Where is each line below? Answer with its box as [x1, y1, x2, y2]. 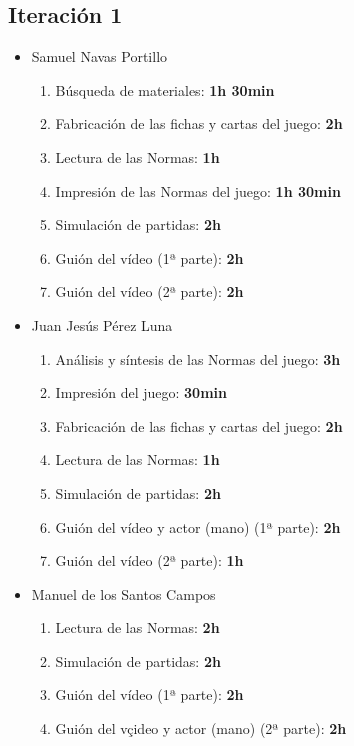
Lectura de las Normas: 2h [55, 617, 220, 638]
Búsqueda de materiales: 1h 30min [55, 79, 275, 100]
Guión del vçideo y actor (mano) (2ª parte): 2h [55, 718, 347, 739]
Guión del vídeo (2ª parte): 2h [55, 281, 244, 302]
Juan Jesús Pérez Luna [31, 314, 173, 335]
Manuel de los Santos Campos [31, 583, 216, 604]
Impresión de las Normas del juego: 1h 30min [55, 180, 341, 201]
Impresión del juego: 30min [55, 382, 227, 403]
